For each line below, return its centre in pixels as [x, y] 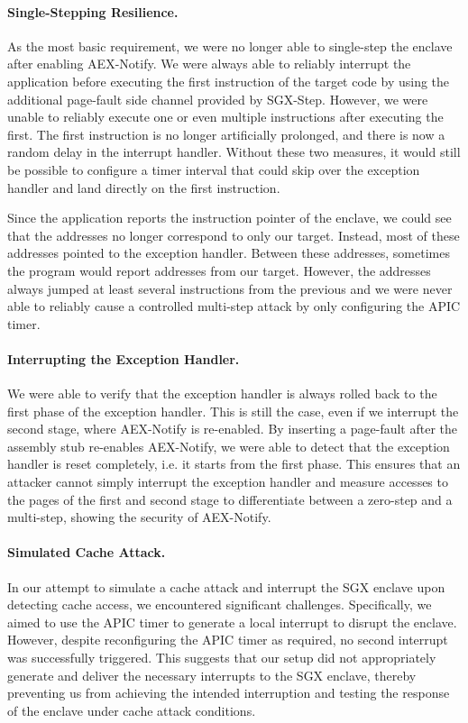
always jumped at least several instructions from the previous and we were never [230, 288]
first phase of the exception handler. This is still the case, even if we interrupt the [233, 411]
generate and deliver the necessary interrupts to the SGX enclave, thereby [212, 675]
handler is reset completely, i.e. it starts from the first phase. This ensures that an [234, 464]
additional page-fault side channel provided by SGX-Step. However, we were [218, 99]
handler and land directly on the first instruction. [144, 187]
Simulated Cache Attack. [87, 552]
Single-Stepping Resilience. [93, 11]
